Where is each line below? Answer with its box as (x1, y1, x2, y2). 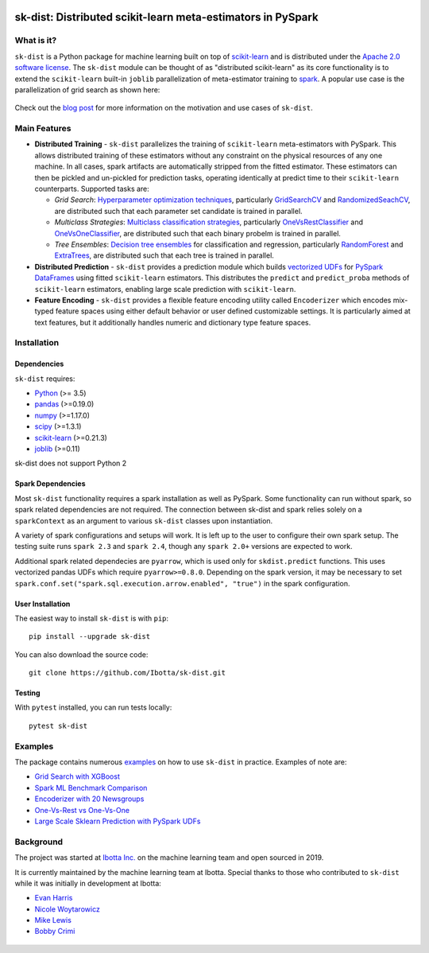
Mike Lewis (34, 916, 71, 925)
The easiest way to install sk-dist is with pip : (14, 613, 169, 623)
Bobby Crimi (34, 927, 75, 936)
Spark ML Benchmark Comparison (34, 783, 148, 792)
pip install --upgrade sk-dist (29, 632, 151, 641)
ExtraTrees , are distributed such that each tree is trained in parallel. (54, 251, 274, 260)
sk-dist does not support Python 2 (14, 458, 127, 469)
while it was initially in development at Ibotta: (14, 878, 162, 888)
